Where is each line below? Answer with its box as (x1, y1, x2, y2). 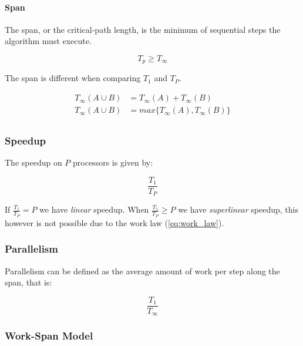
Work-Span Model (5, 328, 93, 343)
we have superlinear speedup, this (178, 203, 298, 216)
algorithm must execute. (5, 35, 92, 47)
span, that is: (5, 276, 52, 288)
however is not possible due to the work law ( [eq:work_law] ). (5, 216, 224, 229)
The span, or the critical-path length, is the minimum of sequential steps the (5, 23, 281, 35)
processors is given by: (73, 156, 153, 169)
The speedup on (5, 156, 62, 169)
